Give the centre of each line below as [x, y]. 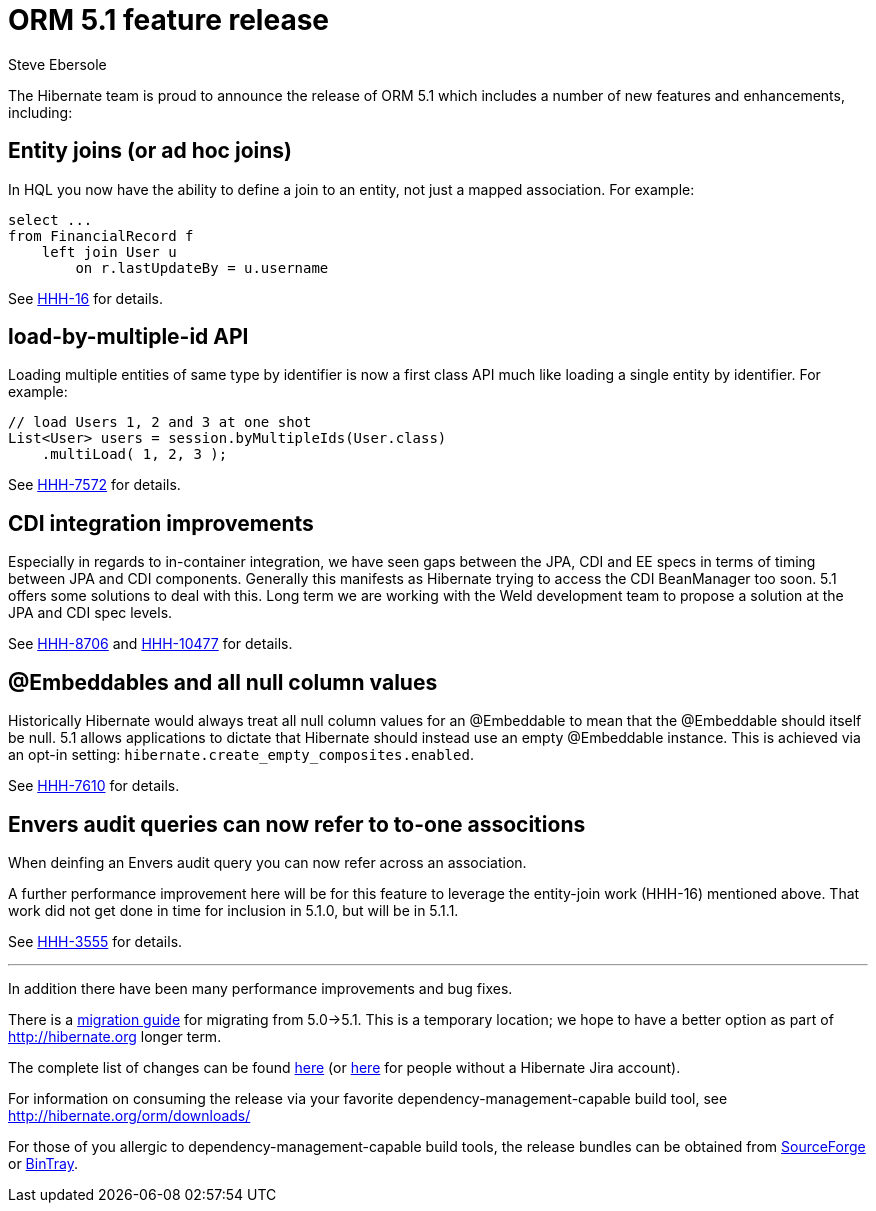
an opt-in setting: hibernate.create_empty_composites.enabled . [241, 755]
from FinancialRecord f [101, 235]
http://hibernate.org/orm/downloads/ [129, 1115]
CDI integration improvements [161, 523]
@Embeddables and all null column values [223, 682]
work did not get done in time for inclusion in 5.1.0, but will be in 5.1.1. [233, 910]
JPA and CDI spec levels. [90, 613]
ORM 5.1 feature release [169, 20]
